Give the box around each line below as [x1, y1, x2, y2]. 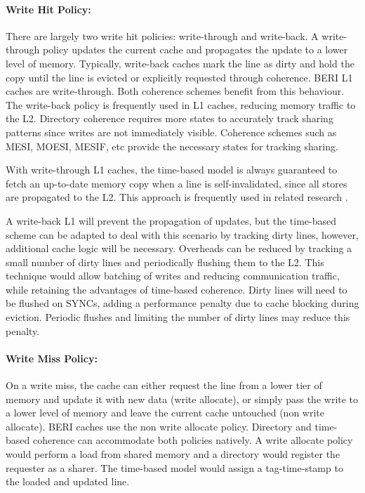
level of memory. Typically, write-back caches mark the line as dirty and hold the [6, 55, 354, 70]
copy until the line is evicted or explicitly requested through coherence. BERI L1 [6, 70, 353, 84]
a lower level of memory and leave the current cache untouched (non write [6, 405, 324, 420]
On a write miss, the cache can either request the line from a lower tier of [6, 378, 322, 393]
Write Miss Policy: [6, 350, 98, 365]
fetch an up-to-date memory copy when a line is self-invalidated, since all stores [6, 176, 347, 190]
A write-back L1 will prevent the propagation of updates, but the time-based [6, 213, 337, 228]
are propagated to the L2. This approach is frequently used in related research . [6, 190, 348, 204]
